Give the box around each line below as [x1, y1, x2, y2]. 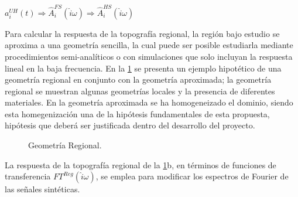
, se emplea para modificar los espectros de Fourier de [95, 170, 289, 182]
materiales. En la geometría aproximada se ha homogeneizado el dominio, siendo [5, 96, 293, 108]
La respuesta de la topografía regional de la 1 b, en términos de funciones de [5, 158, 276, 171]
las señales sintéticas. [5, 183, 80, 195]
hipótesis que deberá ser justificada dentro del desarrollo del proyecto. [5, 119, 255, 131]
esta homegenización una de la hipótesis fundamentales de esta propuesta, [5, 107, 270, 120]
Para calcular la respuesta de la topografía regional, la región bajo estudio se [5, 27, 280, 39]
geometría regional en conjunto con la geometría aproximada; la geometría [5, 73, 272, 86]
